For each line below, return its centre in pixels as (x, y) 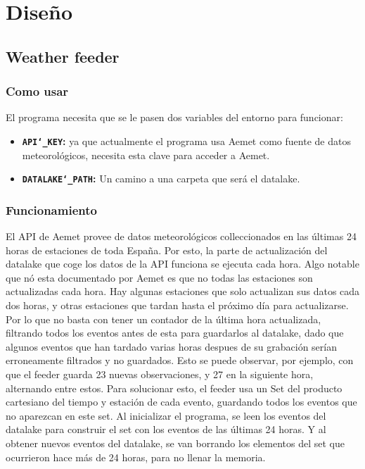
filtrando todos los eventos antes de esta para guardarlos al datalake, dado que (175, 333)
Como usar (37, 91)
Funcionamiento (51, 210)
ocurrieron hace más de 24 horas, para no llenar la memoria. (136, 457)
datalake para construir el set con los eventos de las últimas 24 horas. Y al (166, 429)
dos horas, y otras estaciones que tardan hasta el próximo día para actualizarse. (177, 305)
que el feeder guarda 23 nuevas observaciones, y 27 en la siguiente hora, (160, 374)
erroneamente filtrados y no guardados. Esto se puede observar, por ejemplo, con (180, 360)
